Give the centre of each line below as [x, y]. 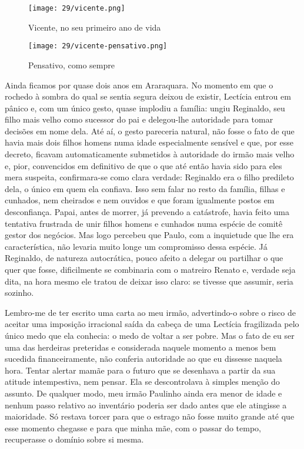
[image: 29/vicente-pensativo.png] [98, 46]
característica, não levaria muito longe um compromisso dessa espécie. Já [136, 246]
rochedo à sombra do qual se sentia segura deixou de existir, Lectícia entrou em [148, 96]
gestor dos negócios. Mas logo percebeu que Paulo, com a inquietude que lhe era [149, 235]
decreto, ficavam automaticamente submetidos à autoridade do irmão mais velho [150, 154]
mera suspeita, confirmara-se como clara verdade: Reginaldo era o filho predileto [149, 177]
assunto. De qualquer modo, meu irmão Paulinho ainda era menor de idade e [143, 393]
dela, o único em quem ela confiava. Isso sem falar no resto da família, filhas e [145, 188]
